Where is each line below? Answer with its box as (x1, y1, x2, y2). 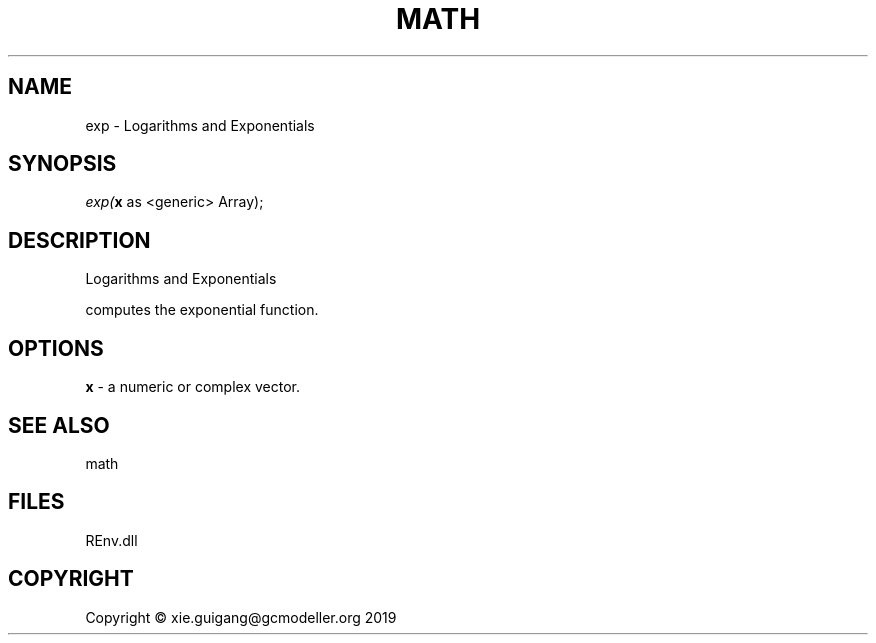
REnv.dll (85, 531, 138, 549)
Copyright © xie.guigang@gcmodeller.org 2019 (85, 608, 397, 626)
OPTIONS (8, 335, 104, 361)
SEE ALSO (8, 412, 110, 438)
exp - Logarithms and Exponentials (85, 116, 315, 134)
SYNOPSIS (8, 151, 117, 177)
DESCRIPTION (8, 227, 151, 253)
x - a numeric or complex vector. (85, 378, 301, 396)
